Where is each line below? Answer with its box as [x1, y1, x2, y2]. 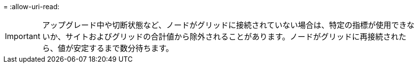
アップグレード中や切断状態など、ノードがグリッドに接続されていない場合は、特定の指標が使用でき [42, 20, 407, 30]
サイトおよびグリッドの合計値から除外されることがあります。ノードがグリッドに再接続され [65, 32, 399, 41]
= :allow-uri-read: [3, 2, 60, 11]
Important [5, 31, 40, 41]
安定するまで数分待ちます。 [73, 43, 174, 53]
